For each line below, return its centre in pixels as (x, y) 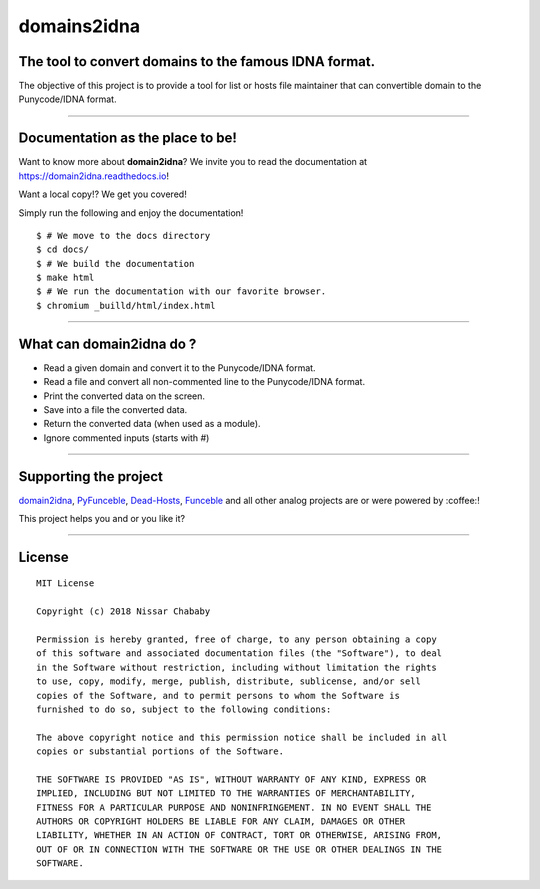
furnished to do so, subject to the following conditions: (184, 709)
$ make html (65, 278)
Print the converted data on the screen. (124, 396)
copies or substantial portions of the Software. (160, 751)
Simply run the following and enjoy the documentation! (131, 212)
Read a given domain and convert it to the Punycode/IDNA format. (179, 367)
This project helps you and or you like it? (101, 519)
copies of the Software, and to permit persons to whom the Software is (218, 695)
